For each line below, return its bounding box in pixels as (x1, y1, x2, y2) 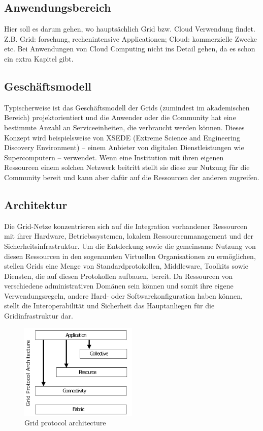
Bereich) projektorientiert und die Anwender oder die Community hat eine (4, 112, 236, 123)
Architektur (4, 196, 68, 212)
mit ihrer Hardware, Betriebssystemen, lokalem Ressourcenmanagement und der (4, 231, 254, 241)
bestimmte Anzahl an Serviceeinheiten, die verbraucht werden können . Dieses (4, 122, 245, 132)
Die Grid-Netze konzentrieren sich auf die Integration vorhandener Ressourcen (4, 220, 247, 231)
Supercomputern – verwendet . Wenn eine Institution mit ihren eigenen (4, 152, 224, 162)
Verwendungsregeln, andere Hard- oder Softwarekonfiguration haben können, (4, 290, 243, 301)
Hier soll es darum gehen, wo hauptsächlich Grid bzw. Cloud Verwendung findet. (4, 23, 255, 34)
